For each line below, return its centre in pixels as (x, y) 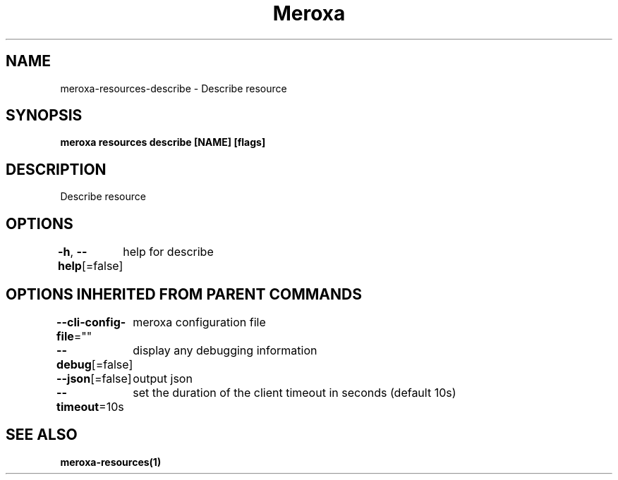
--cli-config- (91, 322)
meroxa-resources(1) (111, 462)
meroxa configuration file (199, 322)
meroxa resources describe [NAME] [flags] (163, 142)
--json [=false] (94, 378)
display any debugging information (225, 350)
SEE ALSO (42, 435)
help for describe (168, 252)
